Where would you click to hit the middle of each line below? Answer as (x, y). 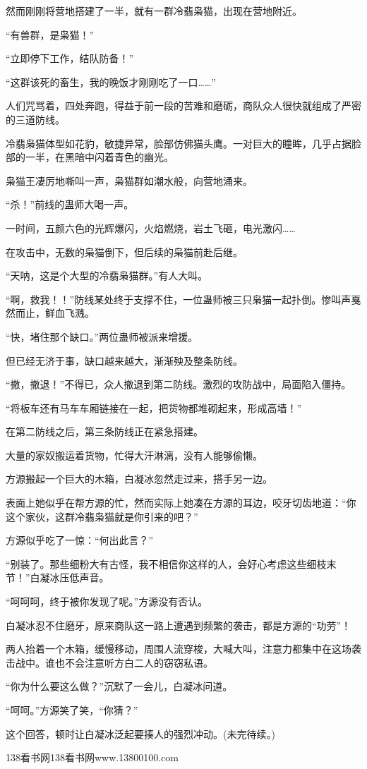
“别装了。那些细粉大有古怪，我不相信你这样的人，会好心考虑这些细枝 (166, 563)
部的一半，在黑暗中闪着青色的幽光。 (90, 157)
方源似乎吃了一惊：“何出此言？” (80, 540)
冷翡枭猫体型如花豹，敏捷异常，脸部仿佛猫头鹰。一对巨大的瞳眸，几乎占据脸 (183, 143)
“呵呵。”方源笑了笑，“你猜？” (72, 710)
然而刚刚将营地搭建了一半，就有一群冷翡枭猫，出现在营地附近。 (154, 11)
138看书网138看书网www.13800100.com (92, 757)
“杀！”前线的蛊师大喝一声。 (70, 204)
